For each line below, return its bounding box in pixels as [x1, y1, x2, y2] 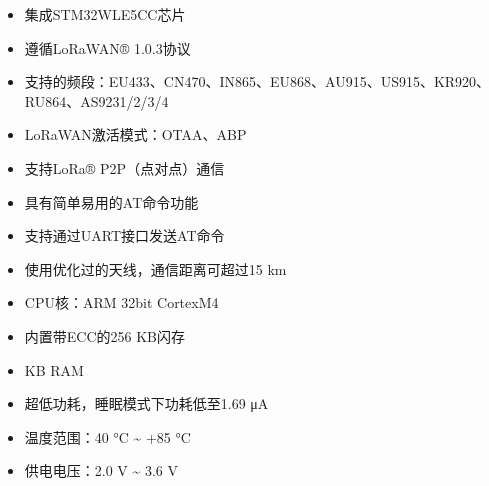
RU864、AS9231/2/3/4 [24, 90, 169, 111]
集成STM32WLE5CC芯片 [24, 4, 186, 24]
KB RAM [24, 359, 84, 380]
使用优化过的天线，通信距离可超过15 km [24, 258, 287, 279]
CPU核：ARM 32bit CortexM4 [24, 292, 219, 313]
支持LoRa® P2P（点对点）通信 [24, 157, 225, 178]
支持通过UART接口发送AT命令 [24, 225, 225, 246]
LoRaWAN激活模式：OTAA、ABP [24, 124, 247, 145]
